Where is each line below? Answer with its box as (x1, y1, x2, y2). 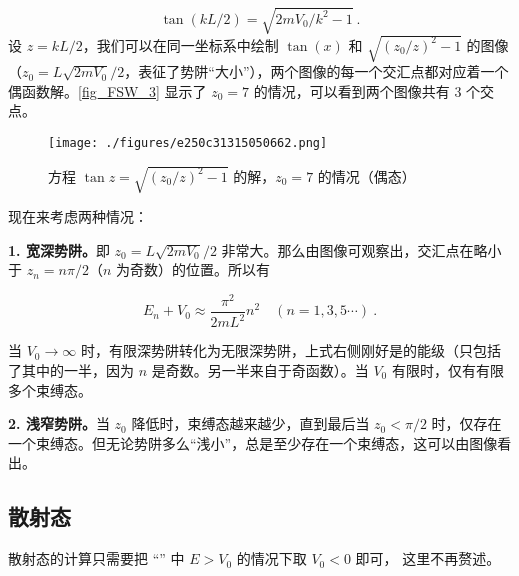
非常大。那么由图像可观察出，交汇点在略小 (221, 239, 502, 260)
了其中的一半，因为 (8, 359, 134, 380)
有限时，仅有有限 (391, 359, 504, 380)
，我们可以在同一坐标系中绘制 (82, 34, 279, 55)
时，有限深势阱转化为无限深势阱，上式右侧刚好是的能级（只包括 (80, 340, 501, 361)
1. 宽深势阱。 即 (8, 239, 110, 260)
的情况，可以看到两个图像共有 (253, 80, 450, 101)
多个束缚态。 (8, 379, 92, 400)
